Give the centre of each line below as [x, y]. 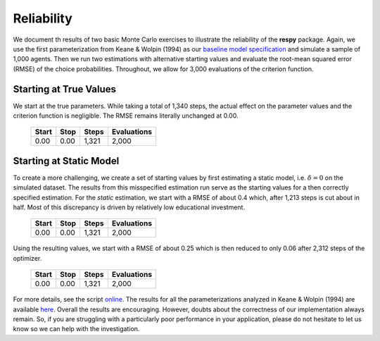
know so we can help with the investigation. [76, 329]
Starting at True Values [64, 89]
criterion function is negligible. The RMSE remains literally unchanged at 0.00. [126, 116]
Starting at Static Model [66, 161]
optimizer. [27, 258]
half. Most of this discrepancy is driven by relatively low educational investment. [129, 207]
